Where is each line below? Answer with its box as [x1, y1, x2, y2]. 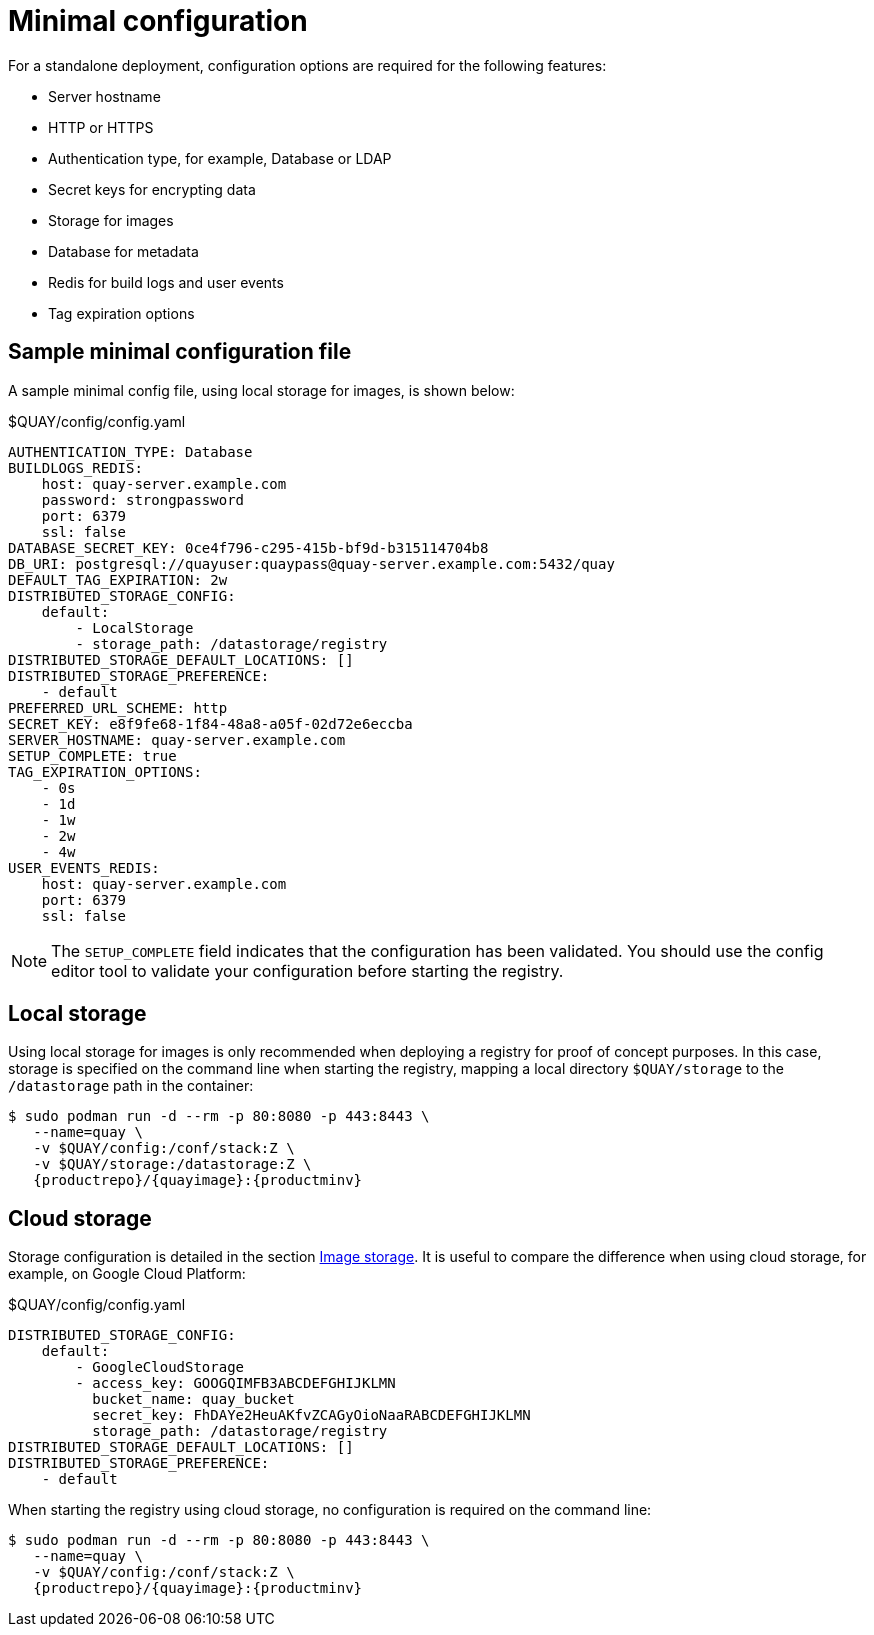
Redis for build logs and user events [48, 273, 284, 291]
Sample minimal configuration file [8, 339, 352, 365]
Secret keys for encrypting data [48, 180, 256, 198]
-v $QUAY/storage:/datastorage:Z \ [33, 1156, 312, 1173]
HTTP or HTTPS [48, 118, 154, 136]
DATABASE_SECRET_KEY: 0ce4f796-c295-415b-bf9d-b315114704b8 [8, 539, 489, 556]
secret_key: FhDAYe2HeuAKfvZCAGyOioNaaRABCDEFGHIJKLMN [92, 1407, 531, 1424]
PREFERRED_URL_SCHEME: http [8, 699, 228, 716]
